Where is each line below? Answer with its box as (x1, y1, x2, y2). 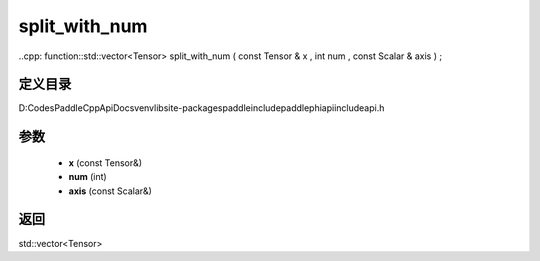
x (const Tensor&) (68, 156, 143, 169)
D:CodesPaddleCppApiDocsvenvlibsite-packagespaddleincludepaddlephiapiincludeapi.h (18, 102, 385, 114)
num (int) (68, 171, 107, 183)
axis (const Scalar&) (68, 185, 152, 197)
